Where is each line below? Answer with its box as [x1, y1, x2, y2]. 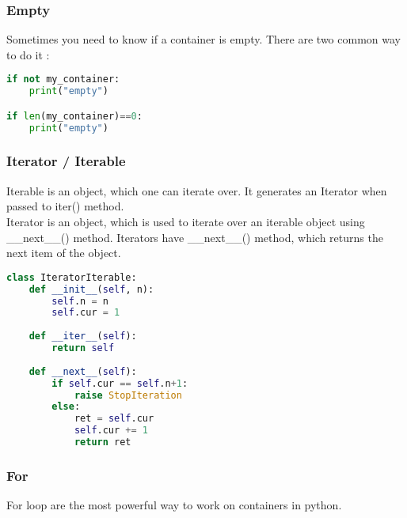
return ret [74, 437, 131, 448]
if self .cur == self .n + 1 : [51, 377, 188, 389]
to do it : [6, 46, 50, 62]
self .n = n [51, 295, 108, 307]
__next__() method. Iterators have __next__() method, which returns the [6, 229, 383, 245]
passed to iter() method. [6, 198, 124, 214]
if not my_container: [6, 74, 120, 85]
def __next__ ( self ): [29, 365, 137, 377]
